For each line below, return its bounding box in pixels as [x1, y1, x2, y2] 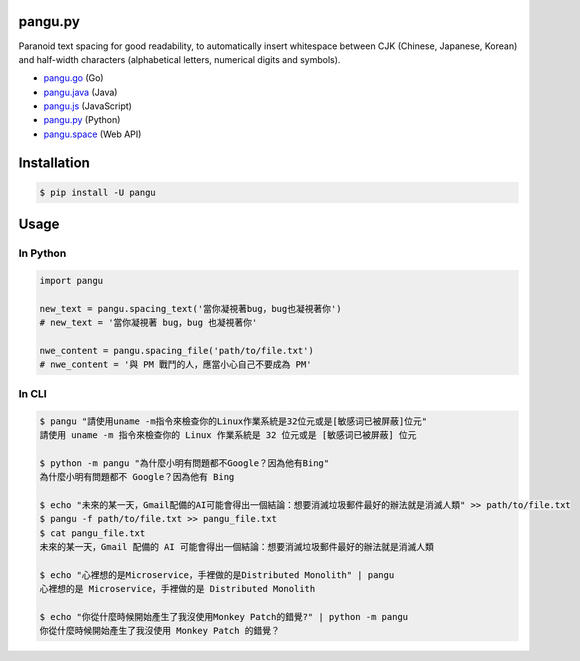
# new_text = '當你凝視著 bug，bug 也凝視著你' [39, 317, 258, 329]
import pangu [39, 275, 104, 287]
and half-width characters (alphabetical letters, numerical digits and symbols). [18, 53, 341, 65]
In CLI [18, 386, 47, 400]
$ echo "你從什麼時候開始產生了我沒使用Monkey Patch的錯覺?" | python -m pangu [39, 611, 409, 622]
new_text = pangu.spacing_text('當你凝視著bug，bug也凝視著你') [39, 303, 342, 314]
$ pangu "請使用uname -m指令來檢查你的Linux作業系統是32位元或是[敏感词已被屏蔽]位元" [39, 415, 428, 427]
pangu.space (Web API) [43, 128, 142, 140]
